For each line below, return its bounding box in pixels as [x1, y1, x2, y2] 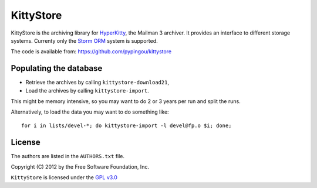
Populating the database [11, 63, 103, 73]
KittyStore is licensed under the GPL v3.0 [11, 174, 117, 181]
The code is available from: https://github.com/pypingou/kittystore [11, 48, 172, 55]
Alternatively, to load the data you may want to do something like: [11, 108, 170, 115]
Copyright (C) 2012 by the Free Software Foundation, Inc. [11, 163, 150, 170]
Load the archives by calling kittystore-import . [25, 87, 149, 94]
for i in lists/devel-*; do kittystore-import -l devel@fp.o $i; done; [21, 122, 232, 129]
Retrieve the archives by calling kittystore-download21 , [25, 79, 170, 86]
